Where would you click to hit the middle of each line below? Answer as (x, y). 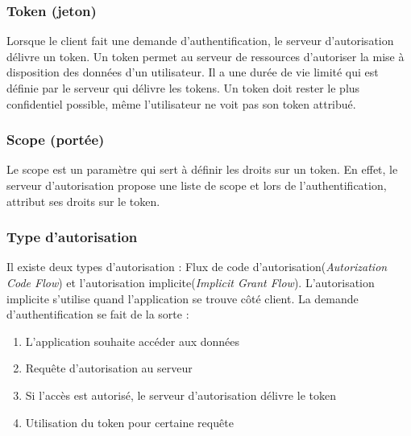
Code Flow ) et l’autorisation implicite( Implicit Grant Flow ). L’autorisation (191, 282)
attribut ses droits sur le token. (83, 201)
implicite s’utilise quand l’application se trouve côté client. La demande (183, 298)
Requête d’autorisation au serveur (109, 368)
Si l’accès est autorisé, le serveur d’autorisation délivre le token (181, 395)
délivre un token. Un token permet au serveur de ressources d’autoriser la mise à (205, 56)
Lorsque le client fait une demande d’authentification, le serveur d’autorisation (200, 41)
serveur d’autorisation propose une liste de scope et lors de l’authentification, (197, 185)
